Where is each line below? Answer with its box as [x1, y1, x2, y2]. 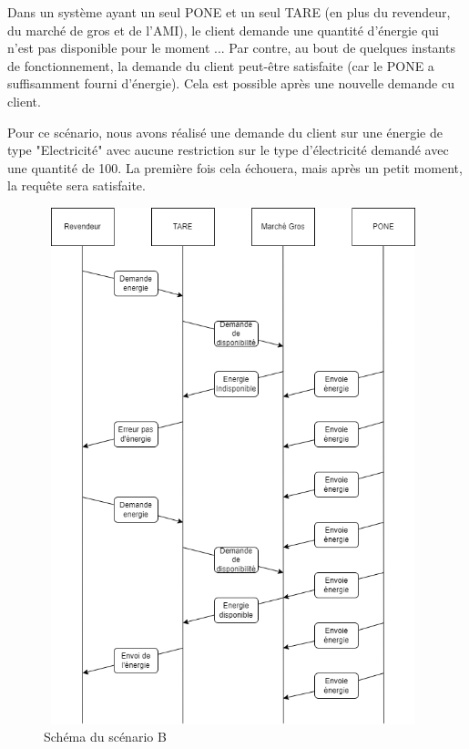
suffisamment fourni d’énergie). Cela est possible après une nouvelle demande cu [7, 74, 454, 93]
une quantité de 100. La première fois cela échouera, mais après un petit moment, [7, 158, 463, 177]
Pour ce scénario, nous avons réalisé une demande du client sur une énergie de [7, 122, 443, 141]
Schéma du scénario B [44, 727, 167, 746]
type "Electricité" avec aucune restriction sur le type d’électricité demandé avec [7, 140, 449, 159]
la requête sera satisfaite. [7, 176, 146, 195]
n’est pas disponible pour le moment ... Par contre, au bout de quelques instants [7, 38, 455, 57]
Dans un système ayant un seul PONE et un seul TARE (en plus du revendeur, [7, 3, 451, 21]
